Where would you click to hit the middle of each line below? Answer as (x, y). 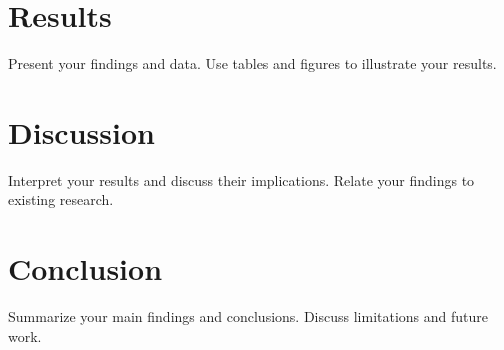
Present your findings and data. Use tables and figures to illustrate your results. (252, 63)
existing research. (61, 199)
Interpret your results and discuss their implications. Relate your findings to (241, 179)
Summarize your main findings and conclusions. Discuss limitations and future (248, 316)
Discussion (81, 131)
